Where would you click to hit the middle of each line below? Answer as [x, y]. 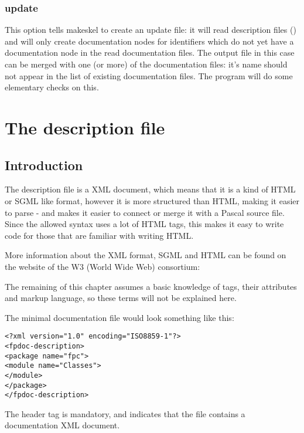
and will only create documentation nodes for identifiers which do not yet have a [149, 41]
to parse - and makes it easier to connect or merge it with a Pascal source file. [145, 212]
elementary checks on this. [52, 87]
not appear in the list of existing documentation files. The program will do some [149, 75]
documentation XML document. [62, 425]
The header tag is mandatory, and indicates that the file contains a [125, 413]
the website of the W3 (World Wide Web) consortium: [103, 266]
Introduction [44, 165]
